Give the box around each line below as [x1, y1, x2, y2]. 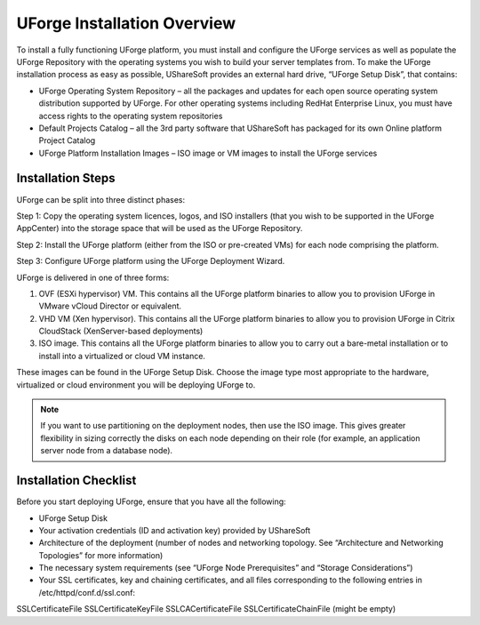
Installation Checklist [16, 473, 137, 488]
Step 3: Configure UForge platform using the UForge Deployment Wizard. [16, 256, 285, 267]
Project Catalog [38, 135, 96, 146]
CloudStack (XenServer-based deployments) [38, 325, 204, 337]
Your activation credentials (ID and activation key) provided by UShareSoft [38, 525, 311, 535]
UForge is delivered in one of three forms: [16, 272, 170, 283]
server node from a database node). [40, 445, 173, 456]
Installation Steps [16, 171, 116, 186]
